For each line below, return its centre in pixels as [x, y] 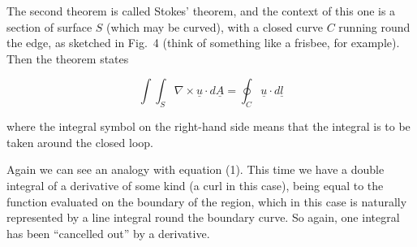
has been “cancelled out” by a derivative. [108, 233]
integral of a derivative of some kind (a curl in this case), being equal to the [195, 185]
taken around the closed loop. [80, 142]
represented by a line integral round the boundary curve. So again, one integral [203, 217]
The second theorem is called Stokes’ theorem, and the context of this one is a [201, 11]
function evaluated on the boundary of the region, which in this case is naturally [207, 201]
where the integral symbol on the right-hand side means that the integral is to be [208, 126]
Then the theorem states [68, 58]
